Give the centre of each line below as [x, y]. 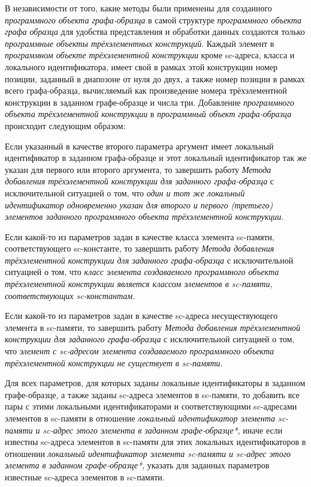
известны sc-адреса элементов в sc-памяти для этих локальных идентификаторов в [155, 442]
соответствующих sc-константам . [70, 295]
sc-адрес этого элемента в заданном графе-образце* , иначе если [163, 430]
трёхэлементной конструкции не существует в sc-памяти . [114, 362]
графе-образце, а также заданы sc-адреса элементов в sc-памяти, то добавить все [152, 394]
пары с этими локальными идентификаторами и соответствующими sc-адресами [151, 406]
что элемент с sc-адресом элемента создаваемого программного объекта [140, 351]
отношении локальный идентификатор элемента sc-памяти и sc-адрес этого [148, 453]
